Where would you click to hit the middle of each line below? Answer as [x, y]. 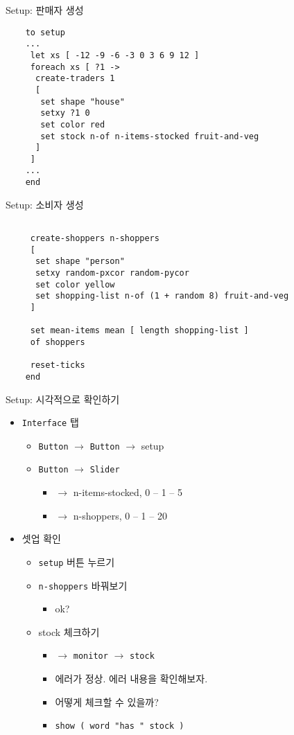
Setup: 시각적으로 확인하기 [63, 399]
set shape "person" [80, 262]
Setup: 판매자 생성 [45, 10]
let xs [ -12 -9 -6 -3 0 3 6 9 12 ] [115, 55]
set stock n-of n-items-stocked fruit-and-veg [150, 136]
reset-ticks [58, 365]
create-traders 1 [75, 79]
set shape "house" [83, 101]
